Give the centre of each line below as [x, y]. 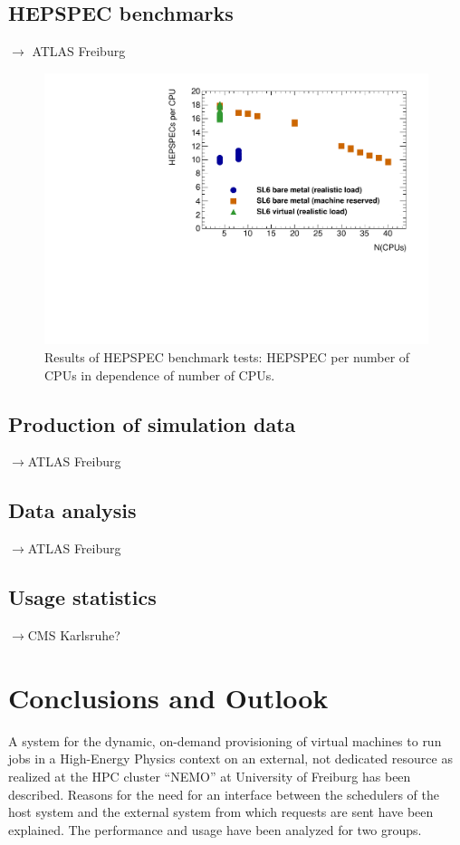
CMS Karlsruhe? [74, 635]
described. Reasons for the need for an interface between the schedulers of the [224, 794]
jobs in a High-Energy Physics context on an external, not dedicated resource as [230, 759]
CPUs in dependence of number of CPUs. [160, 374]
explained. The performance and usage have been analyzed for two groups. [215, 829]
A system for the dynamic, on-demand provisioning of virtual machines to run [225, 740]
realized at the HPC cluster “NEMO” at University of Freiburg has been [210, 776]
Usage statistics [82, 597]
